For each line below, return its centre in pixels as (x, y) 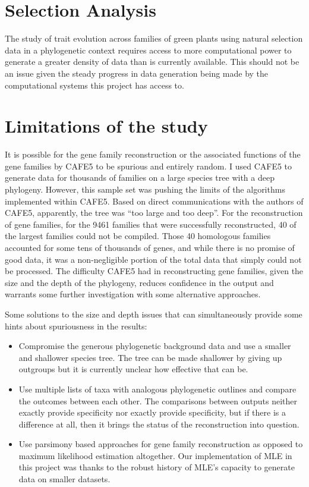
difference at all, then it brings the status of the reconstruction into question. (159, 424)
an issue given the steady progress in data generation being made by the (137, 73)
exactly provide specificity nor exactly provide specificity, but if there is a (152, 412)
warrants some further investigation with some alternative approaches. (133, 294)
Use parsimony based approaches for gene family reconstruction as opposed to (161, 444)
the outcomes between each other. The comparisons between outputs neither (158, 400)
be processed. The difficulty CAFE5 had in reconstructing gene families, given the (154, 271)
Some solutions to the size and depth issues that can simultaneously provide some (154, 314)
